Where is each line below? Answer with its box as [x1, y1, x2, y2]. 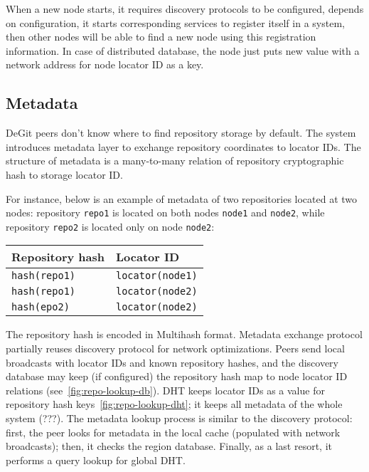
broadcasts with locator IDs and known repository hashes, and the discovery [6, 355, 338, 369]
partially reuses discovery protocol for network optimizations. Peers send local [6, 341, 345, 356]
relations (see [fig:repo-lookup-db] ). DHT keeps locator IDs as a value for [6, 382, 325, 397]
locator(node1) [115, 270, 198, 282]
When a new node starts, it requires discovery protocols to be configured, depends [6, 1, 364, 16]
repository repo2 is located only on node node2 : [6, 219, 215, 234]
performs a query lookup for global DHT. [6, 452, 186, 467]
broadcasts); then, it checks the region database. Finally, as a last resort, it [6, 439, 332, 453]
